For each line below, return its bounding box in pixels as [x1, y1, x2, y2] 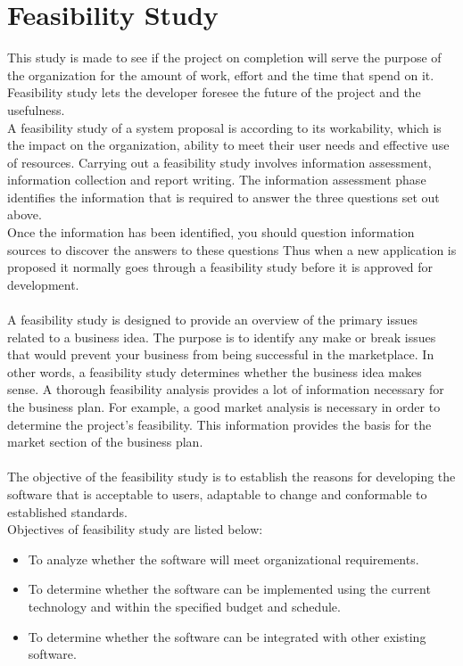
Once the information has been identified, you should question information [7, 223, 415, 242]
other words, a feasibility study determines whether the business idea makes [7, 362, 422, 381]
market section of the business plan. [7, 432, 203, 451]
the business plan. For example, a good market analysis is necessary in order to [7, 398, 441, 415]
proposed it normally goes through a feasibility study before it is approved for [7, 258, 434, 276]
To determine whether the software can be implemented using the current [28, 580, 431, 598]
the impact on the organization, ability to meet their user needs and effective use [7, 136, 450, 154]
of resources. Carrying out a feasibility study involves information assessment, [7, 152, 432, 171]
